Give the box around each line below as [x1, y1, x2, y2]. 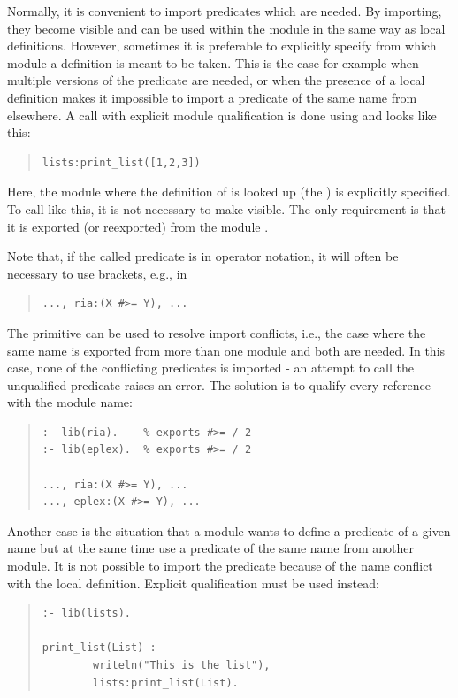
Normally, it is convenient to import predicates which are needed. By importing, [7, 2, 442, 19]
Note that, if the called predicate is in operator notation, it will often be [7, 247, 399, 265]
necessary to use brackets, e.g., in [7, 264, 187, 282]
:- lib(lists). [42, 607, 132, 620]
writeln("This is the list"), [93, 659, 271, 671]
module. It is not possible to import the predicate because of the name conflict [7, 556, 433, 575]
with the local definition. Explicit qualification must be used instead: [7, 573, 379, 592]
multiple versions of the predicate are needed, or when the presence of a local [7, 71, 425, 89]
